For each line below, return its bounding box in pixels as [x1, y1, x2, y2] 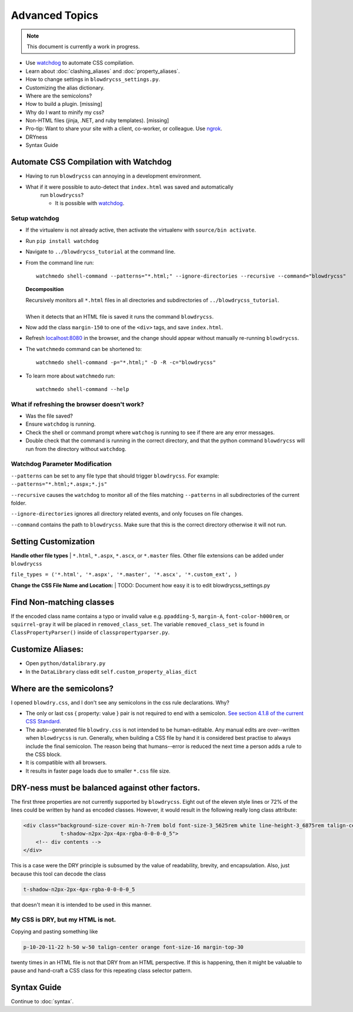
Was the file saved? [25, 412, 73, 420]
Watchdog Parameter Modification [11, 460, 112, 468]
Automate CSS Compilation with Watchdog [11, 157, 172, 167]
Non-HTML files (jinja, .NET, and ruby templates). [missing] [25, 117, 169, 124]
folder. [11, 499, 26, 506]
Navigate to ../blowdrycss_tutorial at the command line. [25, 248, 176, 255]
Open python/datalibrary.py [25, 660, 106, 667]
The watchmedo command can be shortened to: [25, 345, 142, 352]
